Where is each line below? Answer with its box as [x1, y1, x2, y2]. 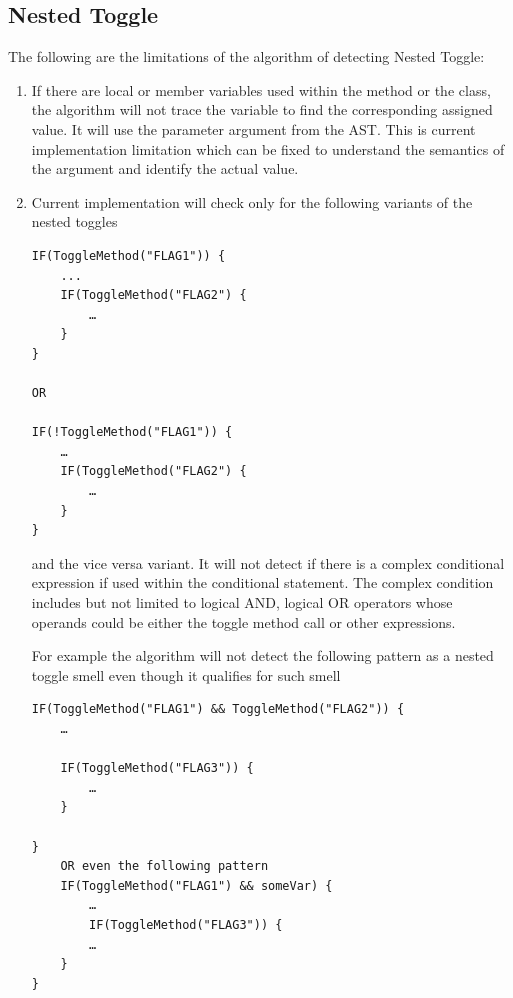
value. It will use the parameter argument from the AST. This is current [31, 118, 476, 139]
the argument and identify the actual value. [31, 158, 299, 179]
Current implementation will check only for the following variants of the [31, 191, 473, 212]
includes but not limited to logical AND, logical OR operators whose [31, 592, 453, 613]
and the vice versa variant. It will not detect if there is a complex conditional [31, 552, 505, 573]
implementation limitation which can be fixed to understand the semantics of [31, 138, 505, 159]
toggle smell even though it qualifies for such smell [31, 664, 341, 685]
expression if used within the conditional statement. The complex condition [31, 572, 494, 593]
